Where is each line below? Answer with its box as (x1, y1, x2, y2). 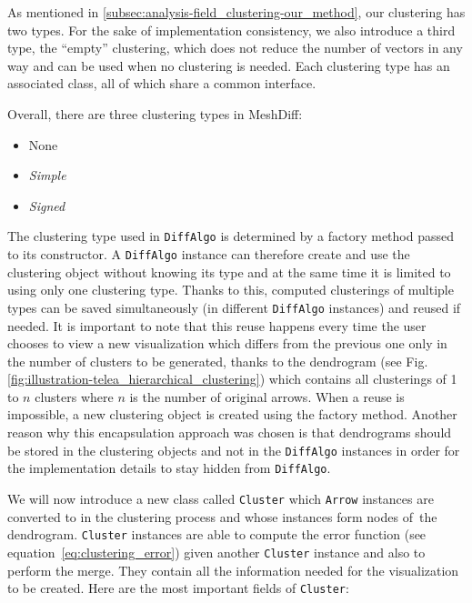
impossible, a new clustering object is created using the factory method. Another (7, 405, 457, 424)
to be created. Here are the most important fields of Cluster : (7, 578, 349, 598)
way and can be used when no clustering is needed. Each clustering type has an (7, 55, 450, 75)
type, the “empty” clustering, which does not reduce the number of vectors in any (7, 38, 463, 57)
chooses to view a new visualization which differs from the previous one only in (7, 334, 447, 353)
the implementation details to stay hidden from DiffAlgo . (7, 458, 331, 477)
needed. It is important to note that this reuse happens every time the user (7, 316, 427, 335)
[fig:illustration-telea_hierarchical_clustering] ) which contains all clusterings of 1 (7, 369, 457, 388)
